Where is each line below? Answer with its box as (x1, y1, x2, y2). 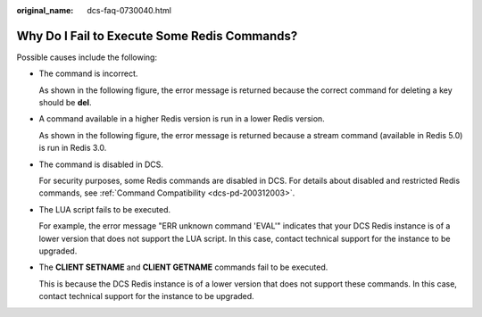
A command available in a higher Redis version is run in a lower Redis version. (38, 113, 325, 124)
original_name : (16, 5, 74, 15)
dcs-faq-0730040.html (87, 5, 171, 15)
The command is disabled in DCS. (38, 159, 164, 170)
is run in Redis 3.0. (38, 143, 107, 154)
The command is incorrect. (38, 68, 138, 79)
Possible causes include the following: (16, 52, 158, 63)
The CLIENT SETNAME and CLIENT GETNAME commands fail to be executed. (38, 262, 328, 272)
